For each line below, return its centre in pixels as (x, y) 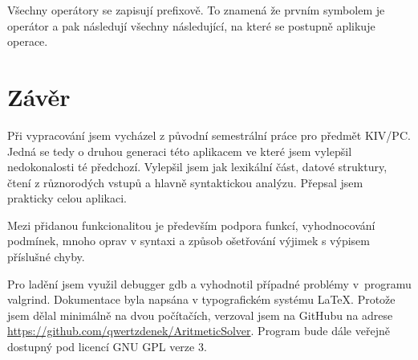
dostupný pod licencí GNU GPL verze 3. (107, 347)
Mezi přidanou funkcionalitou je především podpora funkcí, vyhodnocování (191, 225)
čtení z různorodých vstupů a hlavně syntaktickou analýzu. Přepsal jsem (185, 182)
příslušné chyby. (46, 257)
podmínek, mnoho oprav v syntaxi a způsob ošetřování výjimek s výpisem (189, 241)
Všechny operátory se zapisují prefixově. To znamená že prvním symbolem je (196, 10)
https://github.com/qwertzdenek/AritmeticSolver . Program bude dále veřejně (199, 331)
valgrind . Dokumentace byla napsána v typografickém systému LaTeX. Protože (201, 299)
